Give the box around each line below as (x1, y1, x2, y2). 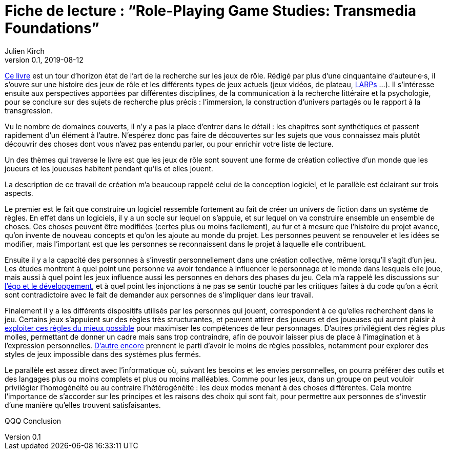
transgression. (5, 106, 53, 115)
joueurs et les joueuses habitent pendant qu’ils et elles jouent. (5, 164, 213, 173)
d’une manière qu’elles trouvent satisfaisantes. (5, 400, 161, 409)
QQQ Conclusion (5, 416, 62, 425)
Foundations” (5, 19, 99, 37)
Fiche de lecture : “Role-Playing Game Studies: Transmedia (5, 2, 417, 19)
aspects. (5, 188, 33, 198)
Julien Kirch (5, 46, 45, 55)
